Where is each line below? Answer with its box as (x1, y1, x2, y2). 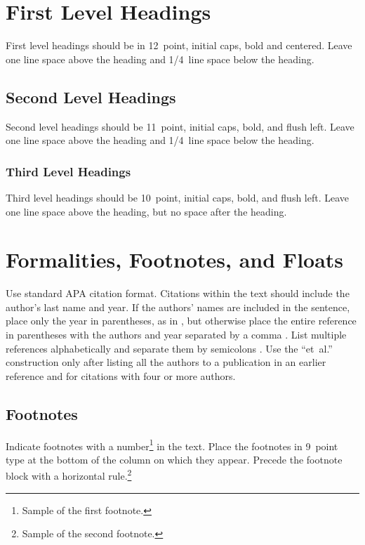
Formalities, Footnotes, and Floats (6, 245, 344, 274)
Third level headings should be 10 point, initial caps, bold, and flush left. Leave (6, 190, 350, 204)
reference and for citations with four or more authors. (6, 368, 236, 383)
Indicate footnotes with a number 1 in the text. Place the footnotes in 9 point (6, 436, 338, 453)
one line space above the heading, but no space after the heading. (6, 204, 287, 218)
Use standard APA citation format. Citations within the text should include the (6, 286, 350, 301)
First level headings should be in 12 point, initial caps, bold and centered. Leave (6, 38, 352, 53)
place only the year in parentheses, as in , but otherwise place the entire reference (6, 313, 357, 328)
